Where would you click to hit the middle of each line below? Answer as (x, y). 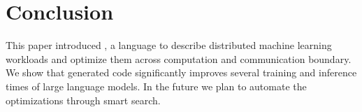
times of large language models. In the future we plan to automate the (156, 86)
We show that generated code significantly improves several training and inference (181, 72)
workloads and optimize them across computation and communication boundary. (179, 58)
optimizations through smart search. (83, 100)
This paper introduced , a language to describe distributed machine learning (169, 45)
